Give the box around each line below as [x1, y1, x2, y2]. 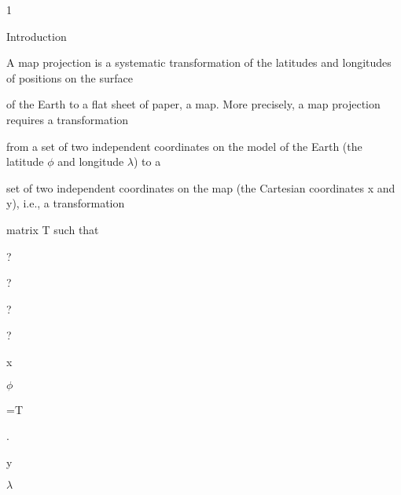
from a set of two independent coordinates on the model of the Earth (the [6, 137, 362, 154]
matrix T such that [6, 221, 99, 237]
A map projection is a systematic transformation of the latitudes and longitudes [6, 54, 392, 71]
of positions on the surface [6, 69, 133, 86]
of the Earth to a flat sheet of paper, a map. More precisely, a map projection [6, 96, 381, 112]
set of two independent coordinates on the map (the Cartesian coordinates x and [6, 179, 395, 196]
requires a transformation [6, 111, 129, 127]
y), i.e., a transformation [6, 195, 125, 211]
